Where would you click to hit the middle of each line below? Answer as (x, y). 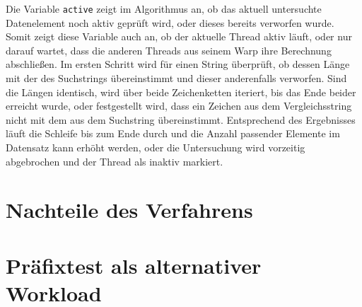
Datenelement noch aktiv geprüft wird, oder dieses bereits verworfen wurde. (170, 22)
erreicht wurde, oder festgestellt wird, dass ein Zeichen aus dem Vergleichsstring (179, 106)
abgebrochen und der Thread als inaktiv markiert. (115, 161)
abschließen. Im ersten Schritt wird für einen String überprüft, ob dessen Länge (178, 64)
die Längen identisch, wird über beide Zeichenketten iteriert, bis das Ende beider (181, 92)
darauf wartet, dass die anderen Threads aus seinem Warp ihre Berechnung (169, 50)
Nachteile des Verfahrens (129, 210)
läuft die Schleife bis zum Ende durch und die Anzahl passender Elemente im (173, 133)
